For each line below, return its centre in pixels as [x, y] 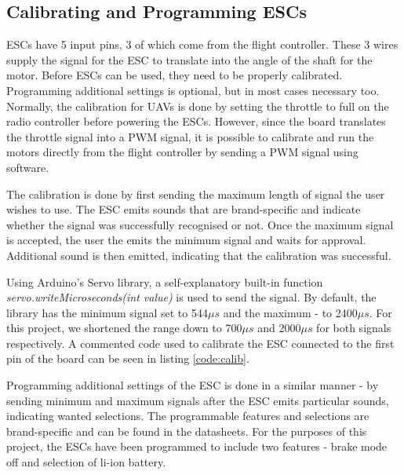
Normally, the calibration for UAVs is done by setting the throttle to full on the [198, 106]
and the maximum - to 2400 [290, 312]
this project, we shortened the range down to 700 [124, 328]
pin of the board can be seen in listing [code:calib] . [128, 358]
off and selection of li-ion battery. [86, 462]
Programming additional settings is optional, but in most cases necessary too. [193, 90]
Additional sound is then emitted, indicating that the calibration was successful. [199, 255]
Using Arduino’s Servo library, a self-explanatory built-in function [165, 281]
